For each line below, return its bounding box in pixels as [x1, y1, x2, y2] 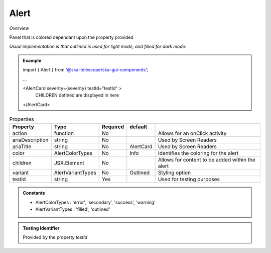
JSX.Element [54, 159, 85, 166]
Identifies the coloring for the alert [158, 150, 239, 157]
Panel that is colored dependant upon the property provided [9, 34, 133, 40]
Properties [9, 116, 34, 123]
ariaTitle [12, 143, 32, 150]
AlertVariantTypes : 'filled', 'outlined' [35, 206, 110, 212]
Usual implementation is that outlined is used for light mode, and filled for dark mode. [9, 43, 187, 50]
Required [102, 123, 124, 130]
